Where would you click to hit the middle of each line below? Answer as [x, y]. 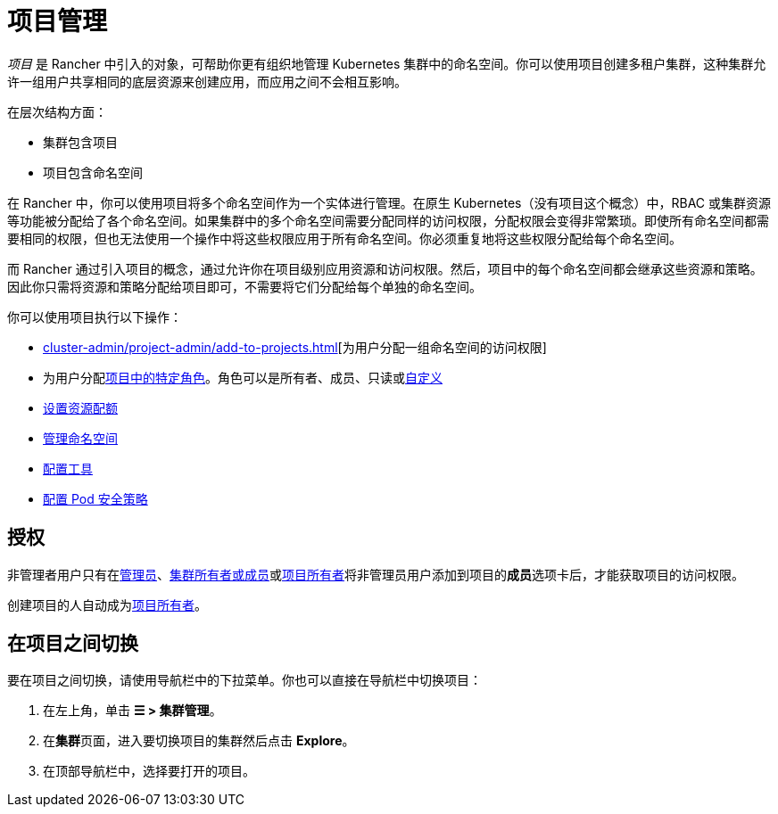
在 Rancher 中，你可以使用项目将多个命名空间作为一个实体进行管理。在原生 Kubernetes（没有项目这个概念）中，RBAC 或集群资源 [389, 202]
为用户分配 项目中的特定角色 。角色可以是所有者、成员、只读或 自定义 [243, 377]
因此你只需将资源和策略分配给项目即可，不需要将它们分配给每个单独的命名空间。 [244, 286]
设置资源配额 [80, 407]
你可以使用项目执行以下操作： [95, 317]
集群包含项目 [80, 142]
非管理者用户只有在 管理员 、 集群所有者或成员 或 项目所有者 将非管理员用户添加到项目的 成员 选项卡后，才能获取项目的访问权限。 [376, 574]
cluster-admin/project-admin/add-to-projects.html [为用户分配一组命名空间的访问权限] [295, 347]
